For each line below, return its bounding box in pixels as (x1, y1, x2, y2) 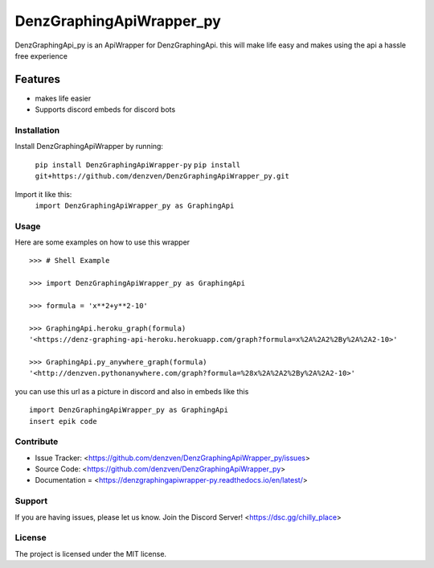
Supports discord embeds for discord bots (35, 105, 176, 114)
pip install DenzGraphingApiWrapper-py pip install (35, 160, 241, 169)
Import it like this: (14, 189, 72, 199)
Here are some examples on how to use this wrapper (14, 237, 190, 247)
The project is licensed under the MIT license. (14, 549, 167, 558)
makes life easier (35, 93, 92, 103)
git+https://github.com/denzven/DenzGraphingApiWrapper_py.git (35, 171, 289, 181)
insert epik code (29, 417, 97, 426)
